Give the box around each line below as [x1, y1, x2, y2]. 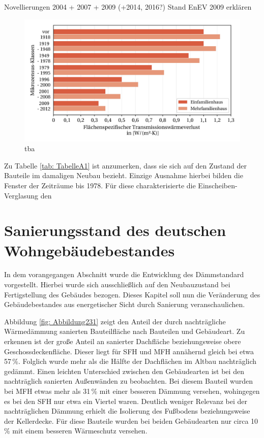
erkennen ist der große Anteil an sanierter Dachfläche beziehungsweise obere [4, 336, 241, 347]
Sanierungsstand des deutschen [4, 220, 226, 241]
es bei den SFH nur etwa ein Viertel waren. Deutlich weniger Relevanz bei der [4, 395, 247, 406]
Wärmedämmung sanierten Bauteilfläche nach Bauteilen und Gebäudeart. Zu [4, 326, 245, 336]
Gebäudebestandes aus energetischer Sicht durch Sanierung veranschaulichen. [4, 299, 245, 310]
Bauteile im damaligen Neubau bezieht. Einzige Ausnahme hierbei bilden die [4, 170, 243, 181]
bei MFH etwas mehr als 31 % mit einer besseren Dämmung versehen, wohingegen [4, 385, 260, 396]
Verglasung [4, 190, 39, 200]
